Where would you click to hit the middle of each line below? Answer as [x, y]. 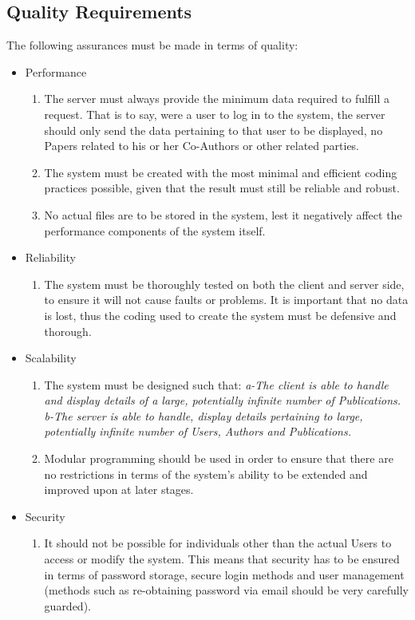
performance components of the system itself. [155, 230]
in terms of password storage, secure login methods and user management [224, 574]
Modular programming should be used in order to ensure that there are [219, 458]
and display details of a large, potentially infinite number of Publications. [223, 400]
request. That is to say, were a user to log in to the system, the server [215, 114]
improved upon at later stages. [119, 490]
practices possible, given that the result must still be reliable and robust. [222, 188]
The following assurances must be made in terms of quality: [152, 45]
